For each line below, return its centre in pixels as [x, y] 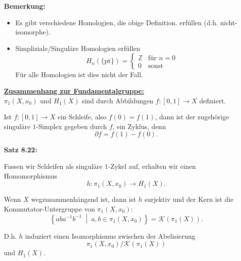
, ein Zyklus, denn [139, 126]
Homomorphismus [31, 175]
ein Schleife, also [82, 117]
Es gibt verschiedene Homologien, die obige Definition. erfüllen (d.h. [117, 22]
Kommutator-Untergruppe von [50, 208]
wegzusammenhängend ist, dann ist [84, 199]
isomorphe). [33, 32]
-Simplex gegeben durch [72, 126]
